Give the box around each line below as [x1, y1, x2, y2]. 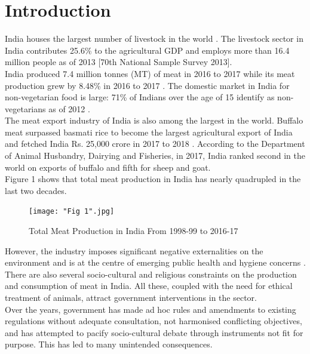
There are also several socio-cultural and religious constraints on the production [5, 267, 297, 280]
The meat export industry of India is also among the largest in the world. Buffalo [5, 114, 303, 127]
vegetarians [5, 102, 46, 115]
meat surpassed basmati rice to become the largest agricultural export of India [5, 125, 293, 138]
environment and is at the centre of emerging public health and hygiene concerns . [5, 256, 306, 269]
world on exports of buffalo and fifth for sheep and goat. [5, 161, 211, 173]
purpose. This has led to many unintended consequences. [5, 338, 213, 350]
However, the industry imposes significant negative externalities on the [5, 244, 263, 257]
